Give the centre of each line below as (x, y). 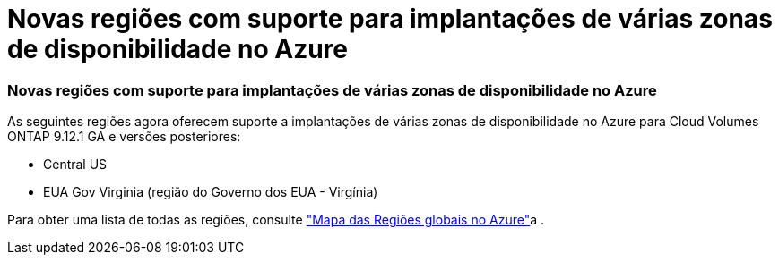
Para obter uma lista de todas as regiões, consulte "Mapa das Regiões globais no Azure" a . (276, 220)
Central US (75, 165)
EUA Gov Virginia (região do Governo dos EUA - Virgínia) (211, 192)
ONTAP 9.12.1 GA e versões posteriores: (124, 137)
